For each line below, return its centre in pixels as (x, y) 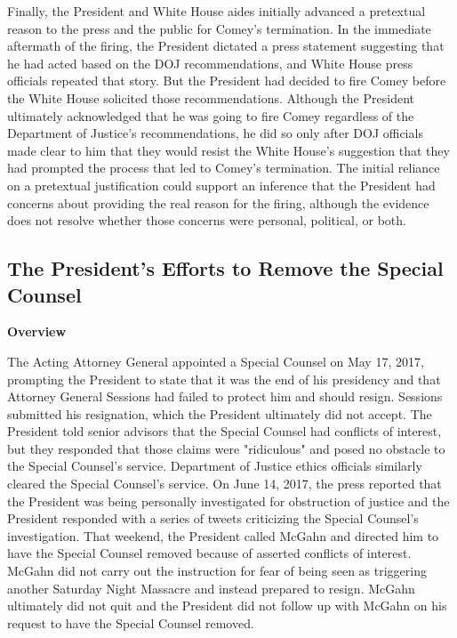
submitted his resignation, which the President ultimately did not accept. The (220, 413)
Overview (37, 331)
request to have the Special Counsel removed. (131, 622)
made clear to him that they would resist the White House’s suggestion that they (228, 150)
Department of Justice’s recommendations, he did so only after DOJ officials (215, 133)
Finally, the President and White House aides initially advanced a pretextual (216, 11)
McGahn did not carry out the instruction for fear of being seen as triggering (217, 571)
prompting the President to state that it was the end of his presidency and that (224, 379)
